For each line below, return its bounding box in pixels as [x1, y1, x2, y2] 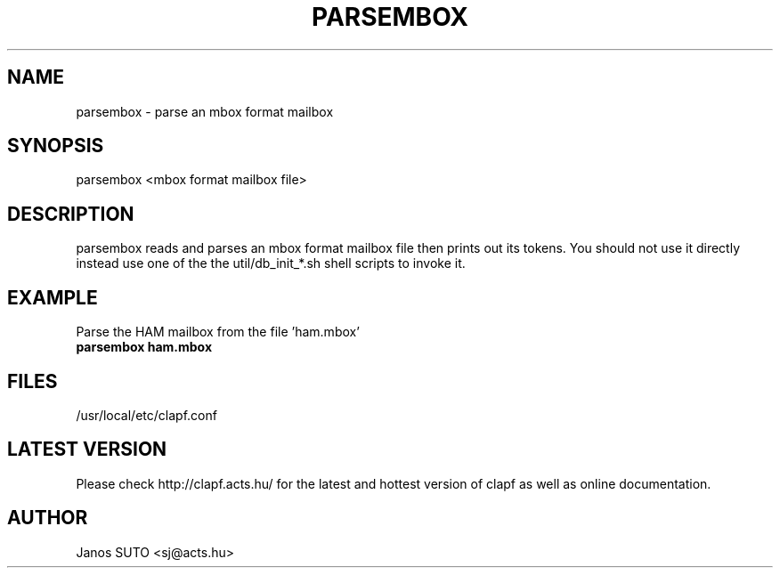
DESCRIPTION [7, 202, 134, 225]
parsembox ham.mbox [76, 339, 213, 355]
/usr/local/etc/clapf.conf [76, 407, 217, 423]
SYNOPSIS [7, 134, 104, 158]
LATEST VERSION [7, 438, 167, 461]
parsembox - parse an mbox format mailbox [76, 103, 334, 119]
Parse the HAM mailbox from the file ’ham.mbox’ [76, 324, 360, 340]
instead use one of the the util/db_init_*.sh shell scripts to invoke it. [76, 255, 466, 271]
